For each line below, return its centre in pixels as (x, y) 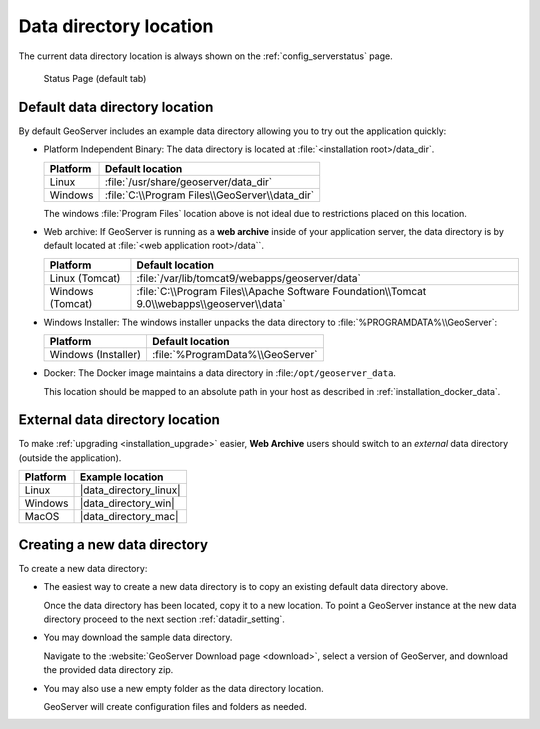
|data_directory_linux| (130, 490)
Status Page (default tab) (95, 78)
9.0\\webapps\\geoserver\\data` (211, 303)
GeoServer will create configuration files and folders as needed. (175, 706)
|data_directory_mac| (129, 517)
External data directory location (119, 420)
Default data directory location (116, 106)
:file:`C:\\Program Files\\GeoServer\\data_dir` (209, 195)
